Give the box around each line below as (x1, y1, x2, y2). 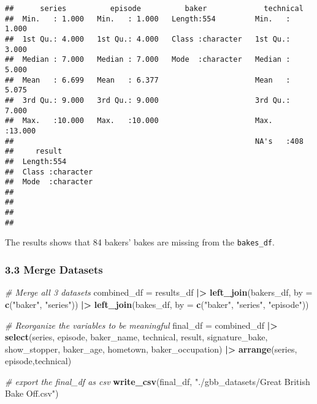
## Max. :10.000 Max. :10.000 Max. (5, 116, 273, 125)
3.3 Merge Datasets (5, 262, 103, 277)
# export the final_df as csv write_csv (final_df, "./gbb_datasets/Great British (5, 375, 310, 387)
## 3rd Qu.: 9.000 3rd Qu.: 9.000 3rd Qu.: (5, 95, 291, 105)
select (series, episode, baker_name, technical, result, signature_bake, (5, 331, 268, 343)
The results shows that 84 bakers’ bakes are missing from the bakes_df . (5, 236, 275, 249)
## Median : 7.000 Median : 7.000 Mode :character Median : (5, 55, 291, 64)
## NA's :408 (5, 137, 304, 146)
